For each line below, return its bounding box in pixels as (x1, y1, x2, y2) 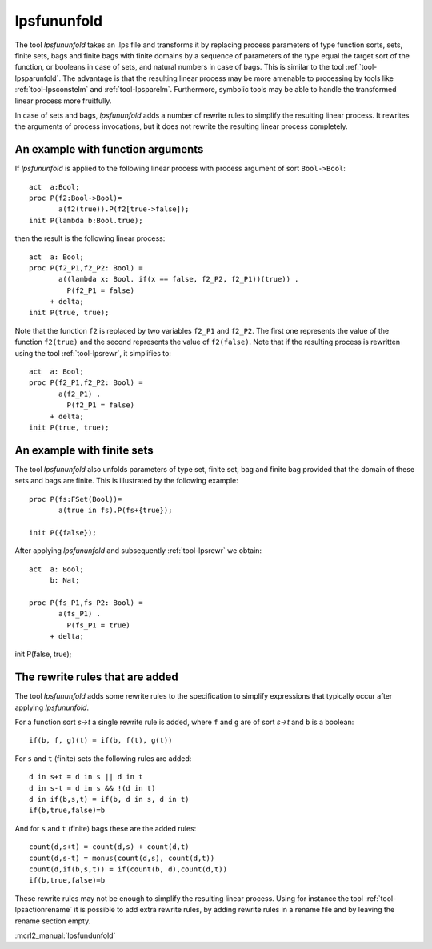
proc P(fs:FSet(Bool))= (29, 495, 122, 503)
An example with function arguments (14, 142, 204, 156)
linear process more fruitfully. (14, 96, 112, 106)
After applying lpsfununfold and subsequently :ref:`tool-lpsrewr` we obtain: (14, 546, 262, 555)
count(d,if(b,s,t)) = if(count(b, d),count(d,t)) (29, 864, 228, 874)
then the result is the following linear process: (14, 234, 166, 243)
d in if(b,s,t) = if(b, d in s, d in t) (29, 795, 190, 804)
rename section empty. (14, 916, 91, 926)
